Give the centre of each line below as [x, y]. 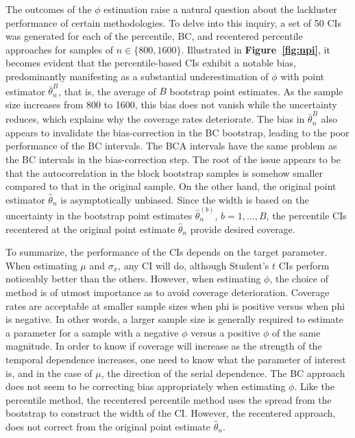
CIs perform [304, 265]
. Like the [314, 386]
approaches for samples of [60, 49]
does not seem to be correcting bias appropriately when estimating [146, 386]
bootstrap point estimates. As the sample [256, 91]
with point [303, 76]
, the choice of [299, 279]
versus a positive [225, 332]
